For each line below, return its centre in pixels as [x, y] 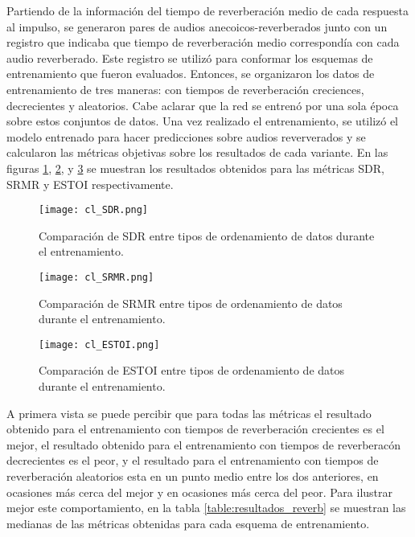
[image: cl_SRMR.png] [97, 277]
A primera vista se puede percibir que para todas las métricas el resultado [189, 413]
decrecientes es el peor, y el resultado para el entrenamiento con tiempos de [193, 460]
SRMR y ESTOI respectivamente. [90, 184]
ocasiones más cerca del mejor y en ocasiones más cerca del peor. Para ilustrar [200, 492]
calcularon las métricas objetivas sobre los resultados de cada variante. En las [197, 152]
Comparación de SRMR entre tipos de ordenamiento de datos [191, 303]
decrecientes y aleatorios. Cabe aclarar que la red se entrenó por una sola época [203, 105]
